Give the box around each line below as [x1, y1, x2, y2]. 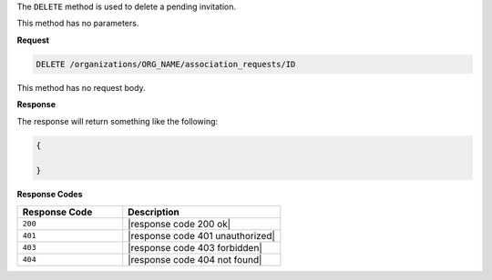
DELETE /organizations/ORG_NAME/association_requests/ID [36, 59, 296, 69]
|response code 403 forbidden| [128, 241, 263, 254]
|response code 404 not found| [128, 253, 262, 265]
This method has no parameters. [16, 18, 139, 29]
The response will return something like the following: [16, 115, 219, 126]
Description [128, 205, 179, 218]
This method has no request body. [16, 82, 146, 93]
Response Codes [16, 189, 83, 200]
